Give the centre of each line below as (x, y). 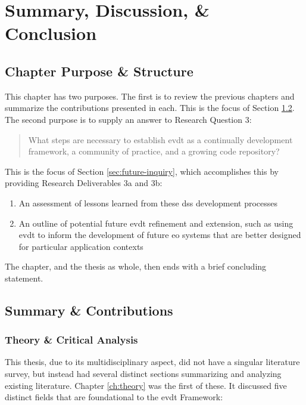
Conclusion (51, 33)
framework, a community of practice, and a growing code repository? (154, 151)
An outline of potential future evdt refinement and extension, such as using (156, 223)
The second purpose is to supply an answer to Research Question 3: (128, 119)
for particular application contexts (81, 246)
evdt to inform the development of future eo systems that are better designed (160, 235)
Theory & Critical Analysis (71, 340)
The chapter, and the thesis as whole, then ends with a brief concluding (136, 266)
